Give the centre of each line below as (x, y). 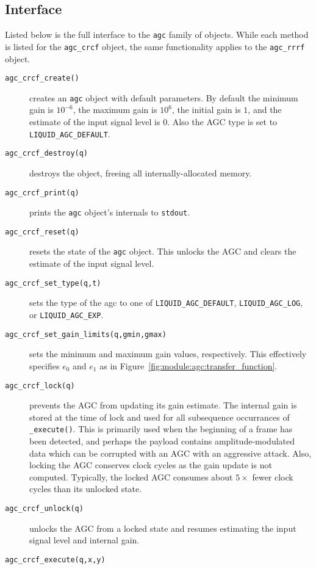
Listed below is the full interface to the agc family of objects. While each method (157, 34)
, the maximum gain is (115, 110)
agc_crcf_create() (42, 78)
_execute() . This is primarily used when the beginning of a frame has (161, 429)
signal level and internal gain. (84, 540)
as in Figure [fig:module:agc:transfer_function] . (189, 365)
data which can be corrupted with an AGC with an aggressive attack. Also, (171, 453)
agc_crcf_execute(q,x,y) (55, 560)
